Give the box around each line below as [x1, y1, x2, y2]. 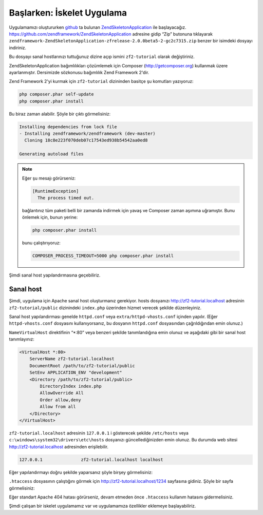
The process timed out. [37, 195, 94, 200]
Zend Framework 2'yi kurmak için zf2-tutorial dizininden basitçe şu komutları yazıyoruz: [9, 79, 194, 84]
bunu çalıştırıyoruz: [22, 240, 61, 246]
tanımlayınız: [9, 337, 35, 342]
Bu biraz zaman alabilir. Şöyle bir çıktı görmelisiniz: [9, 111, 111, 117]
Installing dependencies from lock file [19, 124, 117, 129]
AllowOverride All [39, 390, 84, 396]
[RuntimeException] [32, 188, 79, 194]
